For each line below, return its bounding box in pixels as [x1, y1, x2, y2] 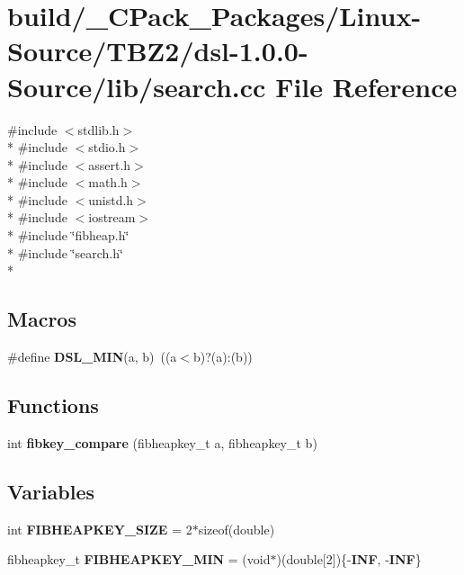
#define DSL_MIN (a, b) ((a [7, 347, 177, 366]
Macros [7, 305, 76, 333]
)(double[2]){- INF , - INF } [276, 550, 422, 569]
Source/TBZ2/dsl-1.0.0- [7, 32, 308, 69]
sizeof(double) [198, 519, 275, 538]
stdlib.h [77, 120, 120, 139]
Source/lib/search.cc [7, 67, 266, 104]
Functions [7, 391, 99, 419]
